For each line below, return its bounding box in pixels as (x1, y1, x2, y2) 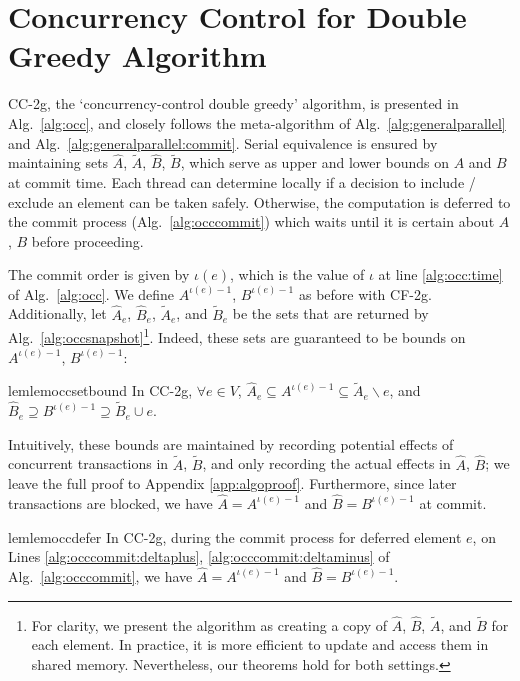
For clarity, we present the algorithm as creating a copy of (31, 614, 387, 635)
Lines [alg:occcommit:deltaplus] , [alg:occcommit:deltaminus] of (8, 546, 390, 567)
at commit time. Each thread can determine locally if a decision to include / (8, 171, 476, 192)
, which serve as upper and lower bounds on (180, 152, 450, 173)
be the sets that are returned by (232, 303, 429, 324)
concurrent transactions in (8, 453, 169, 474)
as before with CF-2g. (298, 283, 432, 304)
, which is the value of (230, 264, 365, 285)
